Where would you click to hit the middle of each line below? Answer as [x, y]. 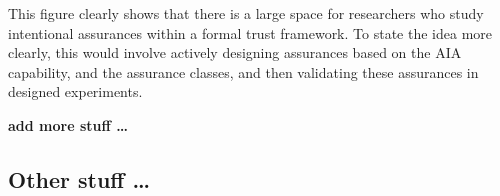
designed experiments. [75, 91]
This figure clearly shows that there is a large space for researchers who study [246, 13]
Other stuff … [79, 178]
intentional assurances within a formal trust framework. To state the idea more [250, 32]
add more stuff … [68, 124]
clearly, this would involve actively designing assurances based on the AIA [235, 52]
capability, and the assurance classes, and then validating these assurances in [243, 71]
